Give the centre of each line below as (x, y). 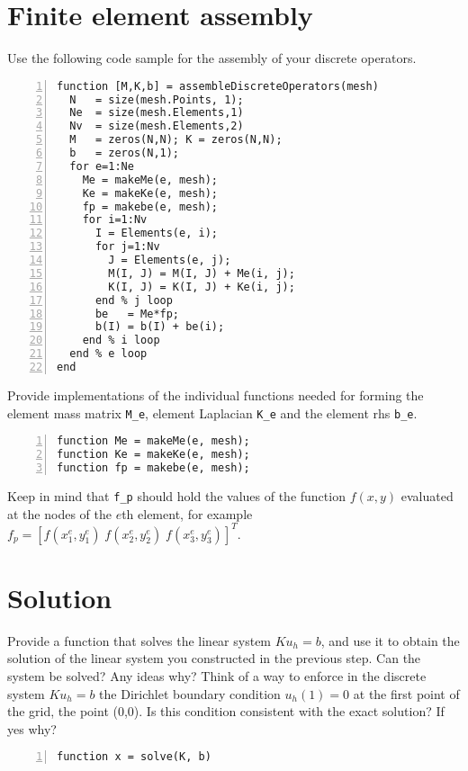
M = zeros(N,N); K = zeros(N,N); (176, 140)
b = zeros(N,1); (125, 153)
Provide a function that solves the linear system (139, 640)
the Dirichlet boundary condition (190, 693)
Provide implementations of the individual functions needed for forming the (216, 394)
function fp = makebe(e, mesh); (153, 467)
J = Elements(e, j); (170, 260)
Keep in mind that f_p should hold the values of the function (176, 495)
